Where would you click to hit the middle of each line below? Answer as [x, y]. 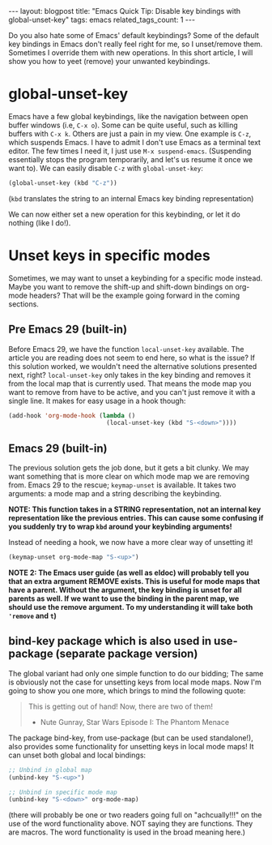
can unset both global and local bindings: [77, 755]
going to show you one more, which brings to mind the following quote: [127, 690]
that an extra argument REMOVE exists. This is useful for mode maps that [134, 581]
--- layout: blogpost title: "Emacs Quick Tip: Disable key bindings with [125, 11]
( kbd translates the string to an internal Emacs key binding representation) [131, 198]
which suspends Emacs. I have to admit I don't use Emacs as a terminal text [135, 142]
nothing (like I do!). [40, 223]
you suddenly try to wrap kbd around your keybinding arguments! [120, 527]
